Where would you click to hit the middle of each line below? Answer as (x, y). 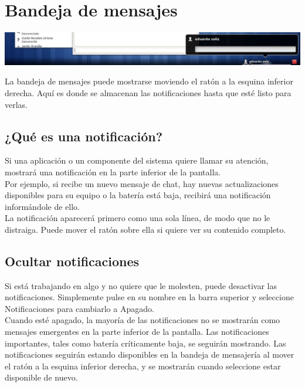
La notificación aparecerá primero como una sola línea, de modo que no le (138, 218)
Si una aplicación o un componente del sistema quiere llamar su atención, (137, 160)
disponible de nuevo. (41, 377)
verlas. (16, 104)
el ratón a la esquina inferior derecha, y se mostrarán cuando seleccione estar (143, 366)
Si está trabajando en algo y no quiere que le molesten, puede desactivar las (141, 285)
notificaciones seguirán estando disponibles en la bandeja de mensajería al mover (150, 354)
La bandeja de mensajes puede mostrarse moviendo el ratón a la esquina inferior (149, 81)
